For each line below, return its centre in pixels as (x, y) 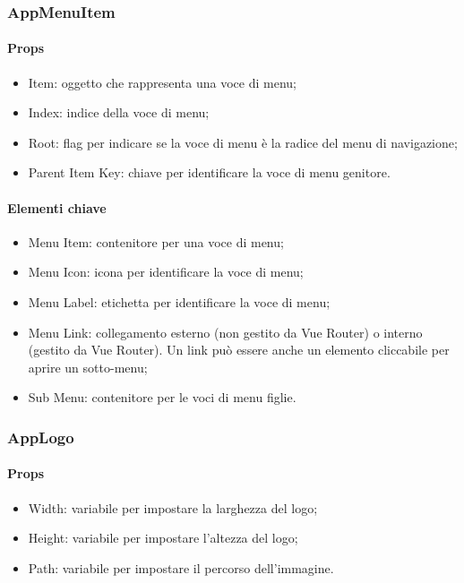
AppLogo (41, 437)
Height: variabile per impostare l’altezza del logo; (163, 538)
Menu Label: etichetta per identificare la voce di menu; (179, 302)
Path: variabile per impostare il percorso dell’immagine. (181, 567)
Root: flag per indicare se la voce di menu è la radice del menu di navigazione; (243, 142)
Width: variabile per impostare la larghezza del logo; (173, 507)
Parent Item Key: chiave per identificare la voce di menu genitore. (209, 172)
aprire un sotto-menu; (88, 367)
